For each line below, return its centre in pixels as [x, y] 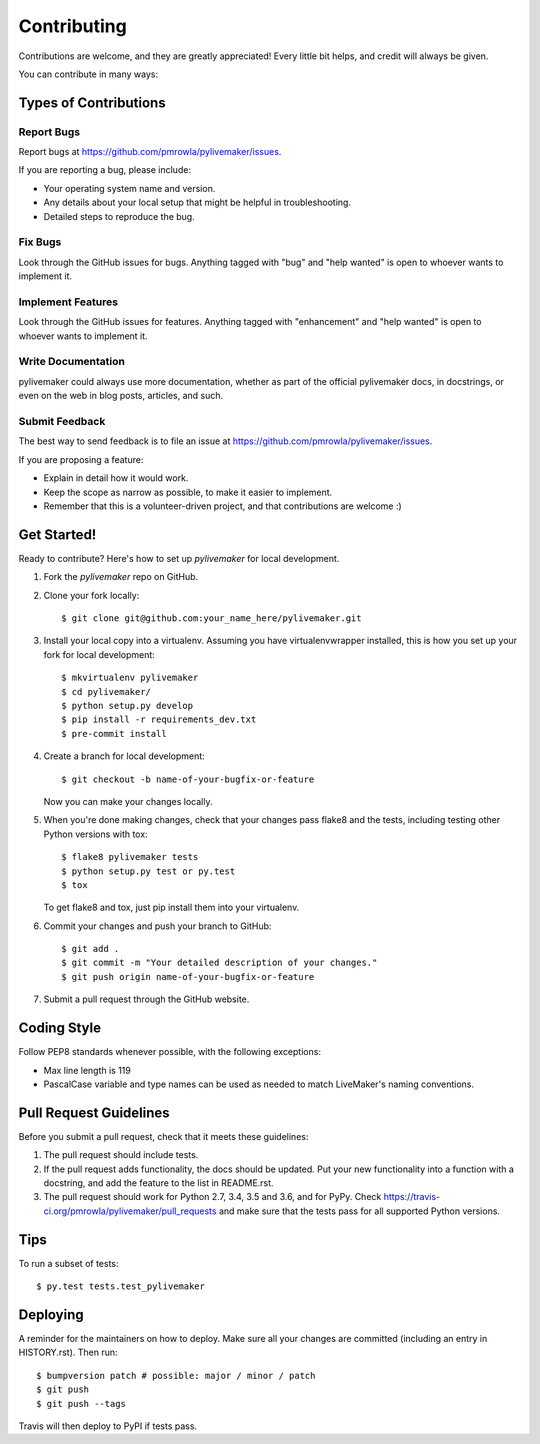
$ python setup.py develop [127, 705]
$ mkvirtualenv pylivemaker [130, 678]
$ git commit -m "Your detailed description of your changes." [219, 963]
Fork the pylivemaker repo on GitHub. [121, 577]
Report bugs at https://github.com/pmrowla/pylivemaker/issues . [150, 152]
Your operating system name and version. [129, 188]
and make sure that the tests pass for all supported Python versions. [359, 1211]
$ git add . [90, 949]
